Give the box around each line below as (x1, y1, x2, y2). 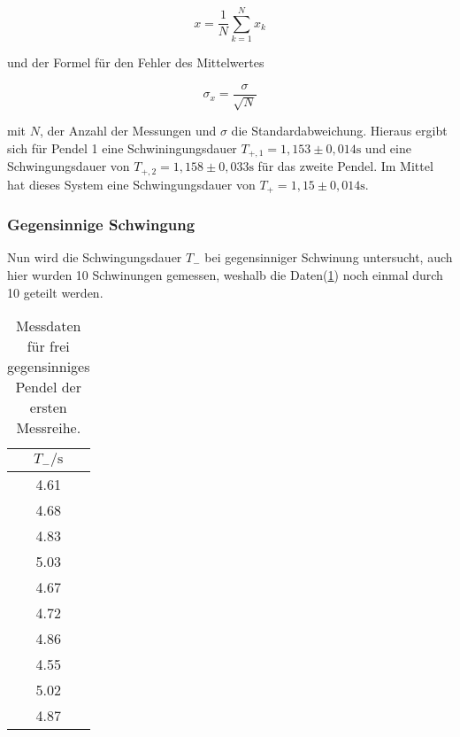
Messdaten (15, 315, 81, 337)
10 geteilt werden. (7, 283, 103, 301)
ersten (29, 397, 67, 418)
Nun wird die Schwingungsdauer (7, 248, 182, 267)
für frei (27, 336, 70, 357)
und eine (364, 138, 411, 157)
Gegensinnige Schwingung (7, 213, 195, 236)
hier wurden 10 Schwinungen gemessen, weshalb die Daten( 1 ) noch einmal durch (7, 265, 443, 283)
